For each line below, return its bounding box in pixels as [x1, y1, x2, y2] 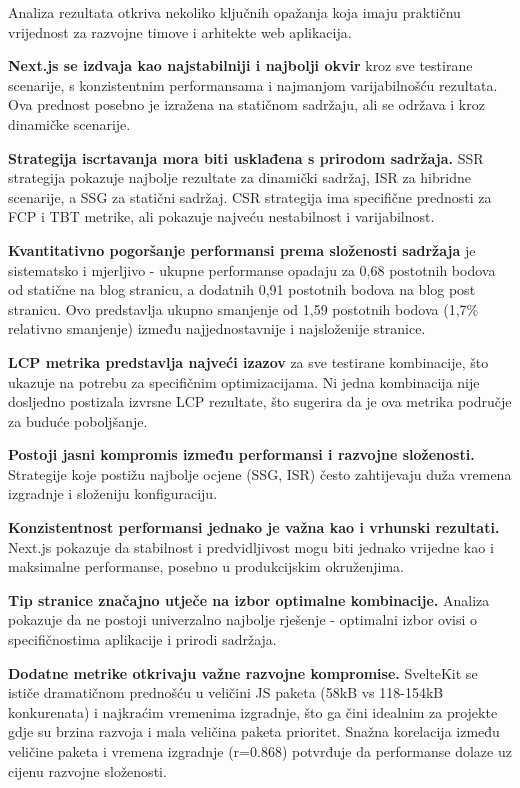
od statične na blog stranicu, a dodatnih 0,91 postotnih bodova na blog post [8, 279, 476, 300]
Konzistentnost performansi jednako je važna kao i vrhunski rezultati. [8, 517, 500, 538]
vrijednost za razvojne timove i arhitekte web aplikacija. [8, 21, 352, 42]
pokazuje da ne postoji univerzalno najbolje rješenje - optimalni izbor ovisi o [8, 609, 478, 630]
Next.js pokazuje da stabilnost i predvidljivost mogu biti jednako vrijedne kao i [8, 536, 494, 557]
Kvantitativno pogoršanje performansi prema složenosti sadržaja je [8, 239, 476, 260]
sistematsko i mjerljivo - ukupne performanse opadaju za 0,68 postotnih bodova [8, 259, 496, 280]
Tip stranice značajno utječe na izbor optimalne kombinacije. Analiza [8, 589, 490, 610]
